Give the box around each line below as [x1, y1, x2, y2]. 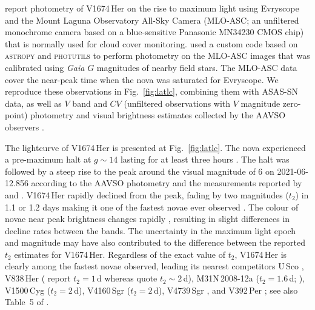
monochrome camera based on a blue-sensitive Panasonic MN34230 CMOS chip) [5, 25, 304, 38]
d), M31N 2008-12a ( [183, 272, 259, 285]
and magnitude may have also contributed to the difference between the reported [5, 236, 306, 249]
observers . [5, 120, 44, 133]
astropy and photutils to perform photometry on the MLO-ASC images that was [5, 49, 310, 62]
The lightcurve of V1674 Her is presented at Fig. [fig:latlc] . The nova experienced [5, 141, 306, 153]
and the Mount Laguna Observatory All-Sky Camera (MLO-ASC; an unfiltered [5, 13, 299, 26]
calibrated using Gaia [5, 61, 85, 73]
